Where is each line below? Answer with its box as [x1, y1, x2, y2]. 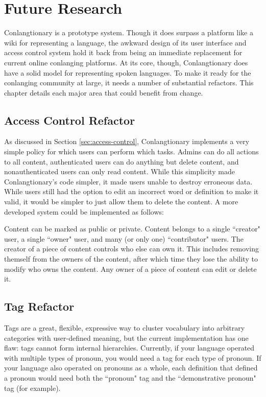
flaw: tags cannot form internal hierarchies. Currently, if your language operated [4, 342, 255, 353]
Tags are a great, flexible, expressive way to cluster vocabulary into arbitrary [4, 322, 245, 333]
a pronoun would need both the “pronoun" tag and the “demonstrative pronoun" [4, 372, 256, 383]
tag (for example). [4, 382, 61, 393]
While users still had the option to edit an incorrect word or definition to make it [4, 186, 259, 197]
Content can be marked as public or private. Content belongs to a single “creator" [4, 223, 260, 234]
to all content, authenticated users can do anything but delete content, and [4, 156, 239, 167]
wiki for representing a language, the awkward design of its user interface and [4, 37, 247, 48]
